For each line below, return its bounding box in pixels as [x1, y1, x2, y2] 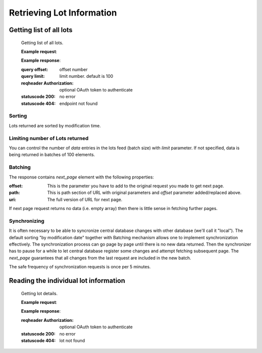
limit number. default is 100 [59, 73, 114, 79]
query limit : [21, 73, 45, 79]
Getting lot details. [21, 290, 58, 296]
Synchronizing [9, 217, 45, 224]
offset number [59, 66, 88, 72]
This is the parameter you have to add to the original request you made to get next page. [47, 183, 224, 189]
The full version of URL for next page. [47, 196, 123, 202]
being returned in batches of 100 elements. [9, 152, 95, 158]
